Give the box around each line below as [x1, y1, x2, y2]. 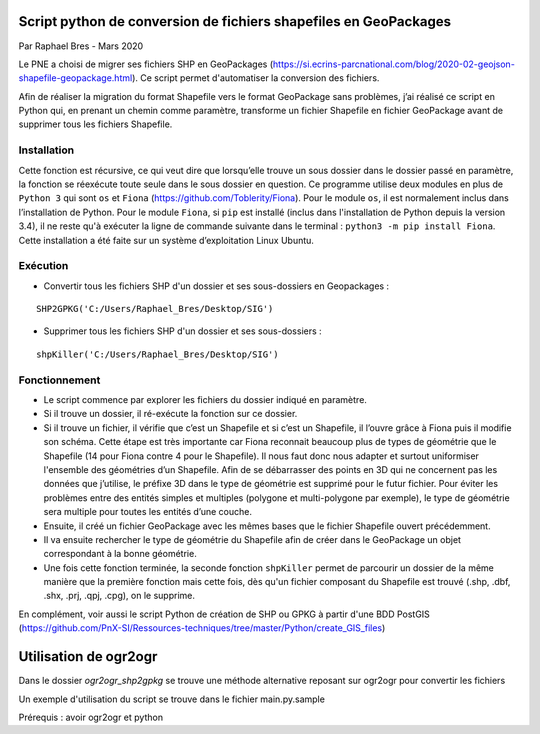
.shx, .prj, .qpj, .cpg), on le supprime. [43, 590, 195, 602]
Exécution [18, 259, 69, 273]
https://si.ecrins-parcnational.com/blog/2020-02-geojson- [272, 58, 515, 70]
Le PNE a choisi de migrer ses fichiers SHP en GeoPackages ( [18, 58, 274, 70]
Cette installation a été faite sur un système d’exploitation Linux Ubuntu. [18, 234, 315, 246]
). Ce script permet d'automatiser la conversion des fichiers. [131, 72, 380, 84]
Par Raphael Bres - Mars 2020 [18, 40, 144, 52]
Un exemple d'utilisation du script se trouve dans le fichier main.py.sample [18, 693, 325, 705]
